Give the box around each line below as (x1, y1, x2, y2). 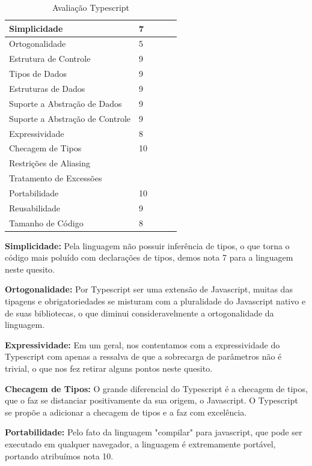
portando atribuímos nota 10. (5, 449, 114, 462)
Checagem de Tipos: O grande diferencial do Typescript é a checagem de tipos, (5, 382, 308, 395)
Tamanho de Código (9, 216, 84, 229)
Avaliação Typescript (52, 1, 130, 13)
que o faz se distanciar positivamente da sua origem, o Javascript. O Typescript (5, 394, 298, 407)
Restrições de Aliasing (9, 157, 91, 169)
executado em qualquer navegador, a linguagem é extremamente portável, (5, 437, 276, 450)
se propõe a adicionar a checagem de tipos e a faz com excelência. (5, 405, 247, 418)
